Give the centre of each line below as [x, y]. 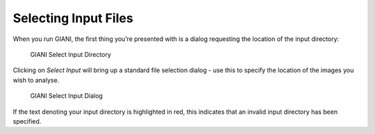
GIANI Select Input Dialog [67, 96]
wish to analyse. [36, 80]
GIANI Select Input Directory [70, 54]
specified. [27, 121]
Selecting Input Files [73, 18]
